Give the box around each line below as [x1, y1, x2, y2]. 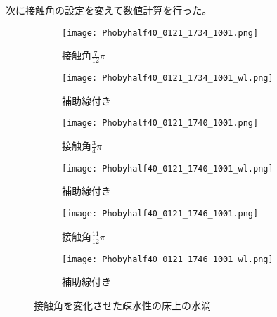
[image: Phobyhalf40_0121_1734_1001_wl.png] [62, 73, 273, 84]
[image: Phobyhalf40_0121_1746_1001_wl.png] [62, 254, 273, 264]
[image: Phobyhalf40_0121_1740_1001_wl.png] [62, 163, 273, 174]
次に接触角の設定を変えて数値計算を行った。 [6, 3, 212, 17]
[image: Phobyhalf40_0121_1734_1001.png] [62, 27, 259, 38]
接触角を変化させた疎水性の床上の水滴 [34, 297, 211, 312]
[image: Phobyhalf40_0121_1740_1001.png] [62, 118, 259, 129]
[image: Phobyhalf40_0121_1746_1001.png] [62, 209, 259, 219]
